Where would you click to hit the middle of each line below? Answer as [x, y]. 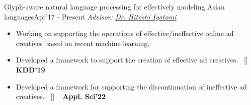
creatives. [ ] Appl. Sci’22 [61, 96]
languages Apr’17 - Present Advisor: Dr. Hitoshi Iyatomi [90, 16]
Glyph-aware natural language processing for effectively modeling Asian [114, 6]
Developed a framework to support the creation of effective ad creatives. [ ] [132, 60]
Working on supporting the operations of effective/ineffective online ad [125, 33]
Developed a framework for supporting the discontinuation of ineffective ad [131, 86]
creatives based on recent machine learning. [83, 43]
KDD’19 [30, 69]
